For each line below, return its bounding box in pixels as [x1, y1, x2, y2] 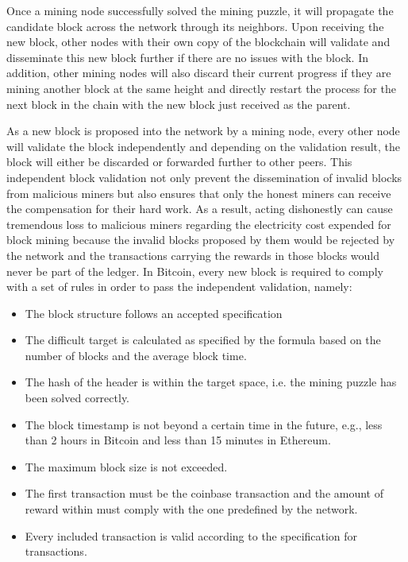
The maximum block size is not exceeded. [25, 458, 228, 475]
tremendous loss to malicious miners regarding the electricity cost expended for [6, 215, 391, 232]
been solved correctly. [25, 390, 130, 406]
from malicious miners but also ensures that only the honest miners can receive [6, 184, 391, 201]
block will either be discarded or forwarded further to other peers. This [6, 153, 352, 170]
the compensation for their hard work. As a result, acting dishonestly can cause [6, 200, 393, 217]
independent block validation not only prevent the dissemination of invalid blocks [6, 169, 402, 185]
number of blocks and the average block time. [25, 347, 247, 363]
